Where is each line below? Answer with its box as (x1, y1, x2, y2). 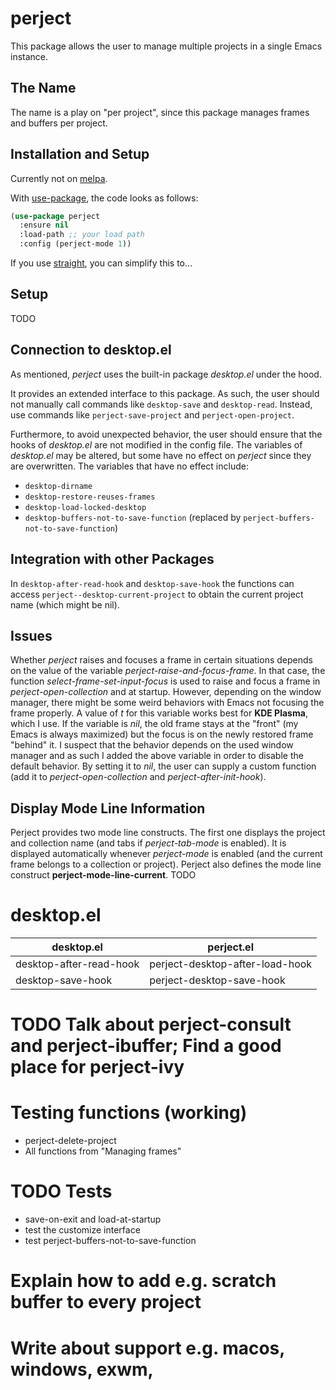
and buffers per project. (10, 117, 108, 129)
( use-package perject (10, 211, 101, 221)
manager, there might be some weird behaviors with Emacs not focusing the (10, 697, 325, 709)
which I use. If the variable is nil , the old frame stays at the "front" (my (10, 718, 299, 730)
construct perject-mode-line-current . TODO (10, 869, 197, 881)
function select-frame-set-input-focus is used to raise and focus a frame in (10, 675, 321, 687)
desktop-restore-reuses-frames (24, 492, 156, 502)
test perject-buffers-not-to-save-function (24, 1235, 197, 1247)
